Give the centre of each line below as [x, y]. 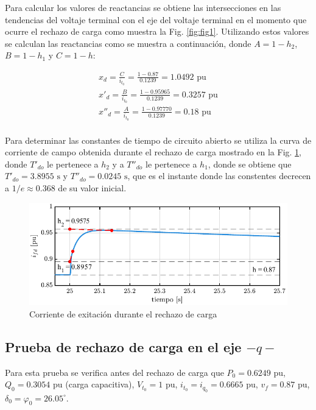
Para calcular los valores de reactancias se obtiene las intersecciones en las [143, 7]
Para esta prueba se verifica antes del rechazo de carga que [114, 372]
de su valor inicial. [92, 188]
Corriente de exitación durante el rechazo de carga [123, 313]
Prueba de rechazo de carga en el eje [123, 346]
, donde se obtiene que [250, 164]
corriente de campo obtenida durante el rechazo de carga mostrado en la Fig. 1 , [153, 152]
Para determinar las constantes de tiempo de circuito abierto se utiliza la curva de [158, 140]
